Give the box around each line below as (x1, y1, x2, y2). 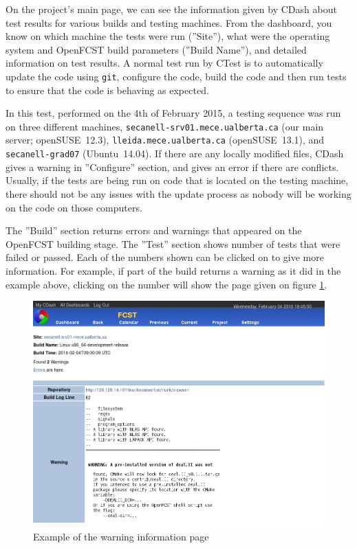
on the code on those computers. (6, 200, 142, 214)
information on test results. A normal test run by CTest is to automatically (6, 56, 323, 70)
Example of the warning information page (33, 529, 209, 544)
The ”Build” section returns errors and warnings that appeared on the (6, 223, 302, 238)
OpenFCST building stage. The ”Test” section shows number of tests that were (6, 236, 340, 251)
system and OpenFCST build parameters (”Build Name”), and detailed (6, 42, 307, 56)
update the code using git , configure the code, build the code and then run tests (6, 69, 347, 83)
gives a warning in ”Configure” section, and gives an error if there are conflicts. (6, 159, 339, 174)
